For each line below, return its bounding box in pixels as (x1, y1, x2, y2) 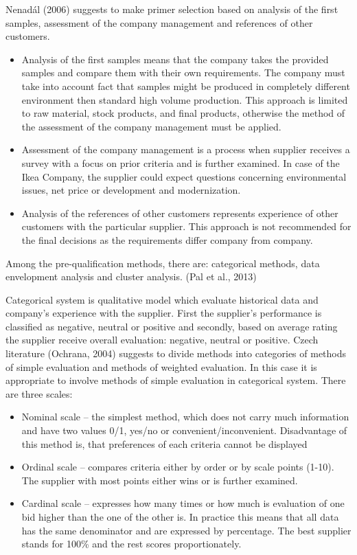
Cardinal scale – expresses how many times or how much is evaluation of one (21, 496, 345, 510)
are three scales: (5, 386, 73, 400)
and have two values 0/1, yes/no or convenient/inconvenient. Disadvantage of (21, 423, 347, 438)
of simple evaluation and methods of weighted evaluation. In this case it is (5, 359, 317, 374)
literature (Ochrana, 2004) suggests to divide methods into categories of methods (5, 346, 347, 361)
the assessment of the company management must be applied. (21, 119, 281, 133)
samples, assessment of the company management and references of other (5, 15, 313, 30)
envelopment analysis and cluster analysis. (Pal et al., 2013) (5, 269, 257, 284)
